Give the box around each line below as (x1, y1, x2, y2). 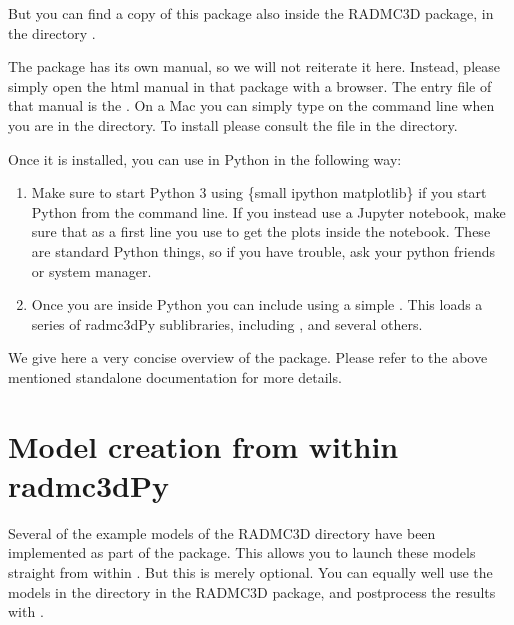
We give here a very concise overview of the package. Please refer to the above (8, 347, 488, 368)
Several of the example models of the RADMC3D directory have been (8, 522, 436, 543)
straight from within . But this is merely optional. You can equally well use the (8, 562, 493, 582)
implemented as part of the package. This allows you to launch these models (8, 542, 476, 563)
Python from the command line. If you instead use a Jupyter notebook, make (31, 201, 506, 222)
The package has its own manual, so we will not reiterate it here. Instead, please (8, 56, 500, 77)
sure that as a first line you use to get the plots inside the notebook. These (31, 221, 491, 242)
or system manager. (31, 260, 152, 281)
